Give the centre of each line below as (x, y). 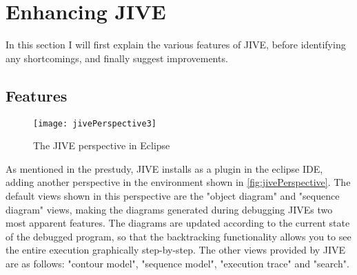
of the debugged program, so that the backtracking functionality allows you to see (178, 236)
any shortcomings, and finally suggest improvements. (117, 58)
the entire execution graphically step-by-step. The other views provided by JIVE (176, 250)
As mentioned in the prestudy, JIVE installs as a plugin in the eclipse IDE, (164, 168)
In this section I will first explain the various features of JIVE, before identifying (176, 45)
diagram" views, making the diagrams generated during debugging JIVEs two (169, 209)
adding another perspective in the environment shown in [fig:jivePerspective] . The (178, 182)
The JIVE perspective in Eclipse (102, 145)
